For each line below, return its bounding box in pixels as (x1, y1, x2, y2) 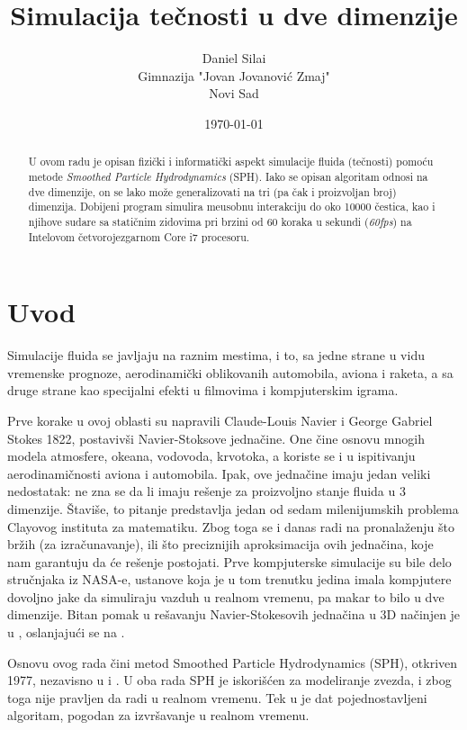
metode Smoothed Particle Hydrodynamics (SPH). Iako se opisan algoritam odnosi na (28, 168, 428, 184)
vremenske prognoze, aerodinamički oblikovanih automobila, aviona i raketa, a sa (7, 363, 454, 382)
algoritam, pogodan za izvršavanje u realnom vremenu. (7, 706, 310, 725)
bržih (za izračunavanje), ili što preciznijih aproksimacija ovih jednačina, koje (7, 535, 434, 554)
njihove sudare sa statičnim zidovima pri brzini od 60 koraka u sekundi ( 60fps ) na (28, 213, 412, 229)
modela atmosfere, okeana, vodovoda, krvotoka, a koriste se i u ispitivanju (7, 446, 416, 465)
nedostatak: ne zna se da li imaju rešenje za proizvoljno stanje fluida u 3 (7, 482, 406, 500)
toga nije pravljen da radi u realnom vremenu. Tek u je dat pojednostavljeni (7, 688, 427, 707)
